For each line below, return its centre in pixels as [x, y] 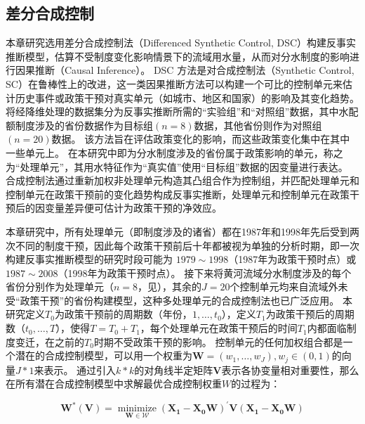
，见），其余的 [170, 287]
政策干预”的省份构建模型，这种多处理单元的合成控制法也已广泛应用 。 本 [186, 300]
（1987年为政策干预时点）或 [292, 259]
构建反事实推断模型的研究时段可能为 [89, 259]
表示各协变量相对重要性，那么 [290, 370]
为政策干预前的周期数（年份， [123, 314]
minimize [137, 409]
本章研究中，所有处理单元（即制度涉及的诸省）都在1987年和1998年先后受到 [178, 231]
